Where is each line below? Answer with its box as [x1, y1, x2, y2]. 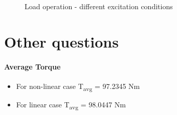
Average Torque [4, 61, 61, 72]
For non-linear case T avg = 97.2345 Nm [16, 80, 140, 93]
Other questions [4, 31, 119, 52]
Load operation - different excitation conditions [25, 1, 173, 11]
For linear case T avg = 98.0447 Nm [16, 99, 126, 111]
